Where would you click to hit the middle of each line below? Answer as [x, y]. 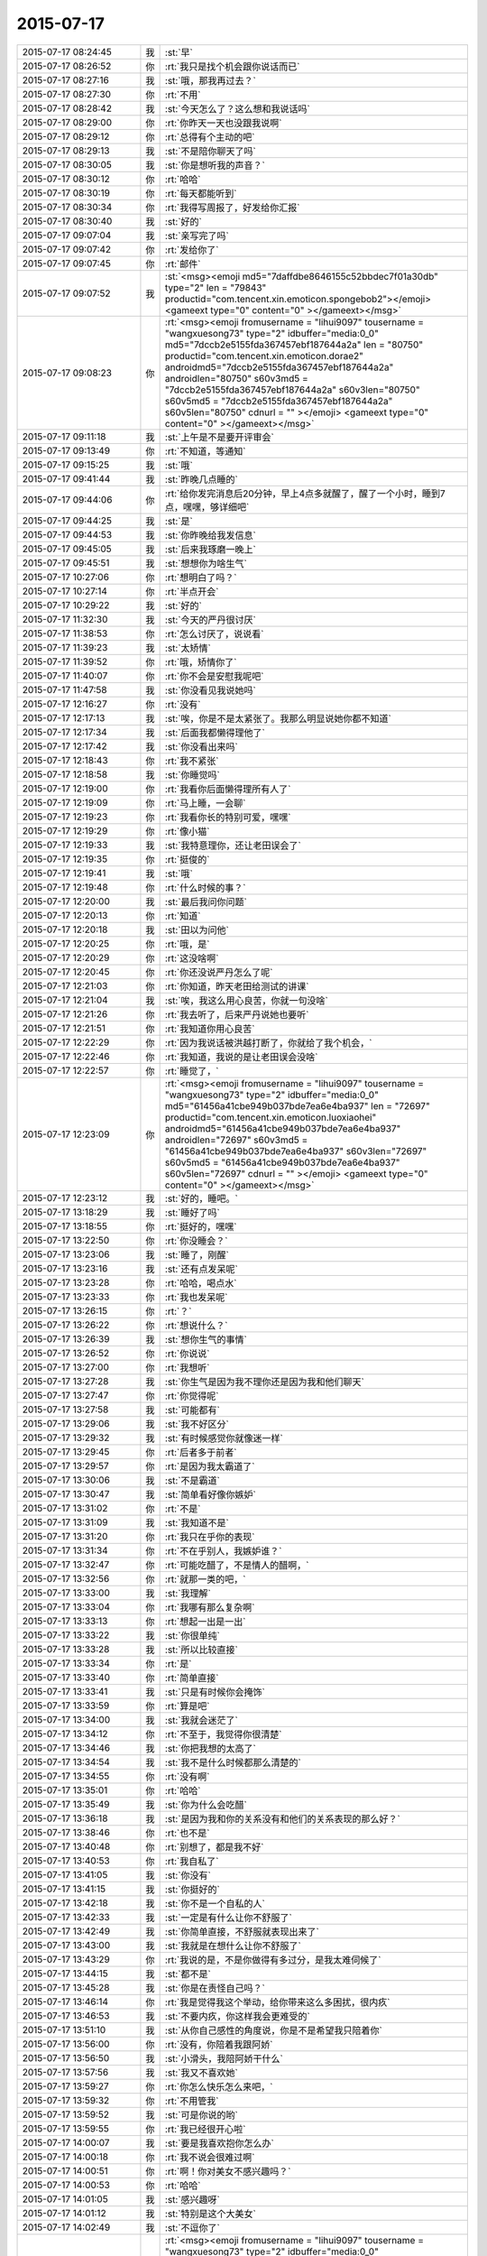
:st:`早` [179, 52]
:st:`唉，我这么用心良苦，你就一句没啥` [247, 1000]
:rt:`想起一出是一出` [205, 1622]
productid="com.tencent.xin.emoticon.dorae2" [264, 356]
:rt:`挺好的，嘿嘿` [201, 1226]
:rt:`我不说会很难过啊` [210, 2157]
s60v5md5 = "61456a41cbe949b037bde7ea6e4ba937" [282, 1162]
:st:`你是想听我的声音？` [215, 165]
